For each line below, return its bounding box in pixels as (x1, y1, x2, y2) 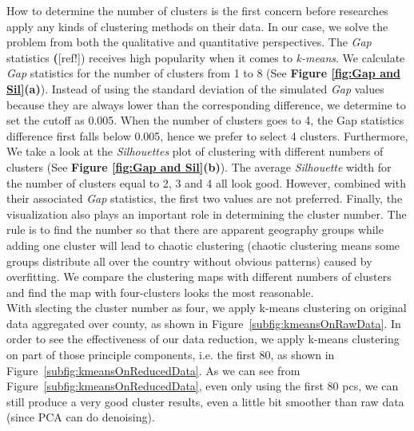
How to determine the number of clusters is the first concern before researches (6, 2, 388, 18)
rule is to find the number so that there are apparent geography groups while (6, 221, 384, 238)
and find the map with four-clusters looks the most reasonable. (6, 283, 314, 300)
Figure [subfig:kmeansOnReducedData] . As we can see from (6, 362, 301, 378)
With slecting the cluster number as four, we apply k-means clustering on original (6, 299, 407, 316)
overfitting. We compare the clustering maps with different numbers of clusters (6, 268, 392, 285)
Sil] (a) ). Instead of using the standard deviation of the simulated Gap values (6, 80, 384, 97)
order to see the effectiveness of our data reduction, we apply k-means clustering (6, 330, 400, 347)
